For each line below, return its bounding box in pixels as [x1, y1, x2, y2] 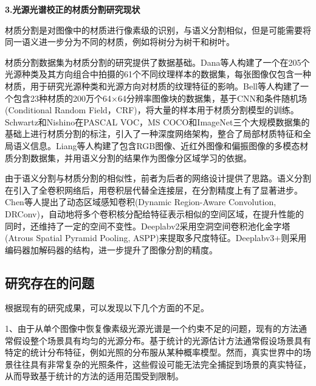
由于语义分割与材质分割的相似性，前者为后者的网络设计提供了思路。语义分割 [5, 172, 311, 184]
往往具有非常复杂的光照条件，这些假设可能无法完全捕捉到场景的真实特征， [13, 357, 311, 370]
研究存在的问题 [5, 273, 94, 292]
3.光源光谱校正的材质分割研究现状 [5, 3, 140, 15]
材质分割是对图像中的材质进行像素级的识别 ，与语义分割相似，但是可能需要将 [5, 23, 311, 36]
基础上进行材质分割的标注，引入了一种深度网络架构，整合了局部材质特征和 [5, 127, 303, 140]
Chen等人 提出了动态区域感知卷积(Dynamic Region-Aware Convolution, [5, 195, 276, 208]
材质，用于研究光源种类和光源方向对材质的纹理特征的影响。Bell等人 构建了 [5, 79, 300, 92]
